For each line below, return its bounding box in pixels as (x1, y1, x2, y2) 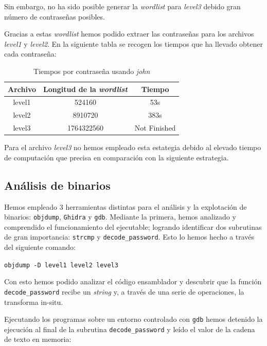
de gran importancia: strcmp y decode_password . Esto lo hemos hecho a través (4, 231, 255, 242)
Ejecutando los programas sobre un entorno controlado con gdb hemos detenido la (4, 314, 263, 324)
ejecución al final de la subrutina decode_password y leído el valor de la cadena (4, 323, 255, 334)
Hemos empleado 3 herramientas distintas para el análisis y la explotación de (4, 201, 247, 212)
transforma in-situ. (4, 296, 63, 307)
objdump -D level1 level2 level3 (4, 261, 118, 269)
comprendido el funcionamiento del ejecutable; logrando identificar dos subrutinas (4, 221, 262, 232)
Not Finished (134, 122, 176, 133)
